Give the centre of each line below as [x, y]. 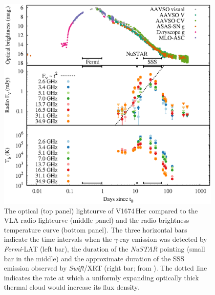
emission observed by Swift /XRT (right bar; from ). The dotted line [106, 268]
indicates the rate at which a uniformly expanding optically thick [101, 277]
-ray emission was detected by [162, 239]
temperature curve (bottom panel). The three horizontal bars [96, 229]
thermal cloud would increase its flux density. [72, 287]
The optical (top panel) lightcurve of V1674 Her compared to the [101, 210]
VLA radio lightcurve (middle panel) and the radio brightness [97, 220]
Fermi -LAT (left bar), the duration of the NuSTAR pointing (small [105, 249]
